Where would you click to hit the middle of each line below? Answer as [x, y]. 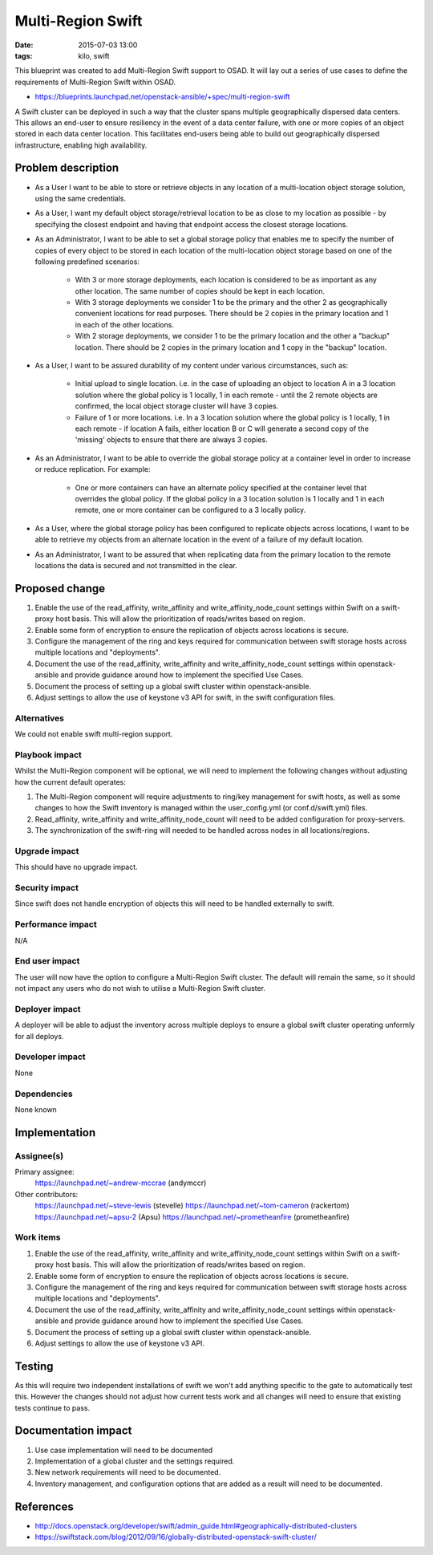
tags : [24, 55]
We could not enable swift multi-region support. [94, 734]
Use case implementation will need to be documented [124, 1450]
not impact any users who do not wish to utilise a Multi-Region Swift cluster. [140, 989]
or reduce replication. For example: [93, 469]
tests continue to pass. [53, 1407]
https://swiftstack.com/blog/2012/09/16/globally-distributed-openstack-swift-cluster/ [176, 1537]
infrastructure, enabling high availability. [81, 145]
